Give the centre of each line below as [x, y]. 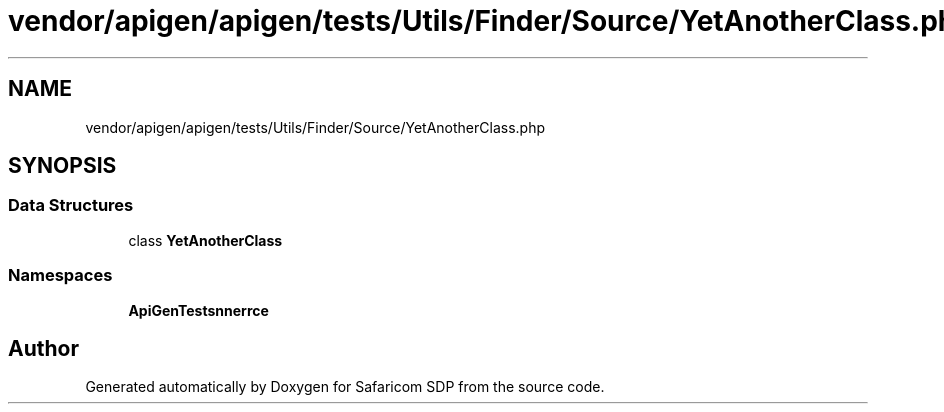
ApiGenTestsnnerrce [198, 310]
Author [43, 348]
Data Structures [71, 205]
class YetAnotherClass [205, 240]
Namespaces [60, 275]
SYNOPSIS [62, 166]
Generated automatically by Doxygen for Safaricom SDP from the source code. [345, 387]
